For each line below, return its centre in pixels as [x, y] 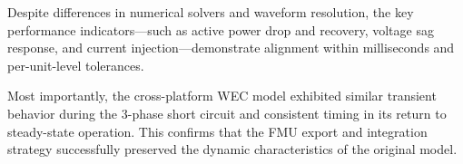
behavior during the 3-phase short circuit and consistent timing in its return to [227, 113]
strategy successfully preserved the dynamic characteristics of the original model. [232, 149]
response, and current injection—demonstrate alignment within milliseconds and [231, 48]
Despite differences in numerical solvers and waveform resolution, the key [211, 12]
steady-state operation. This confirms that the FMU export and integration [217, 131]
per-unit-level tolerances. [76, 65]
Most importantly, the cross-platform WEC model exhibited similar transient [222, 96]
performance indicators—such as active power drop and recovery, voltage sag [221, 29]
